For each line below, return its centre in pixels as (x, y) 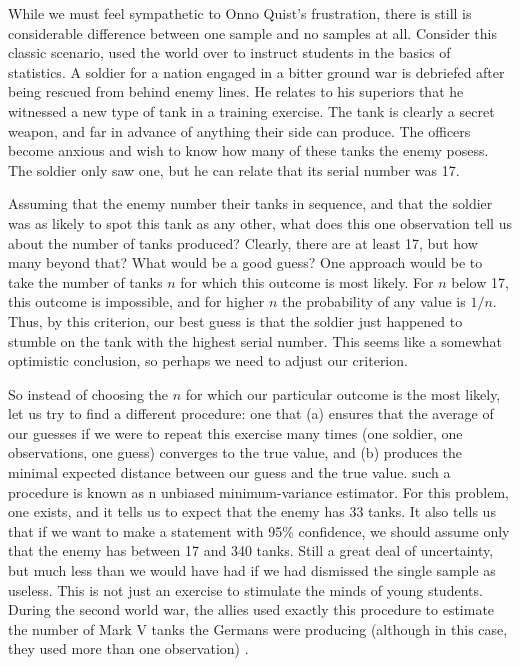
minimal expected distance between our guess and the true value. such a (229, 472)
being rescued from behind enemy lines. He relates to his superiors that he (236, 91)
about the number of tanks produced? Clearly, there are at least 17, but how (243, 242)
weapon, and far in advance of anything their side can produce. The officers (239, 130)
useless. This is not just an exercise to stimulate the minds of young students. (245, 589)
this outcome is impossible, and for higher (136, 301)
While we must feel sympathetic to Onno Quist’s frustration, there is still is (240, 13)
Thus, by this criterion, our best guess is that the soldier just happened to (235, 320)
